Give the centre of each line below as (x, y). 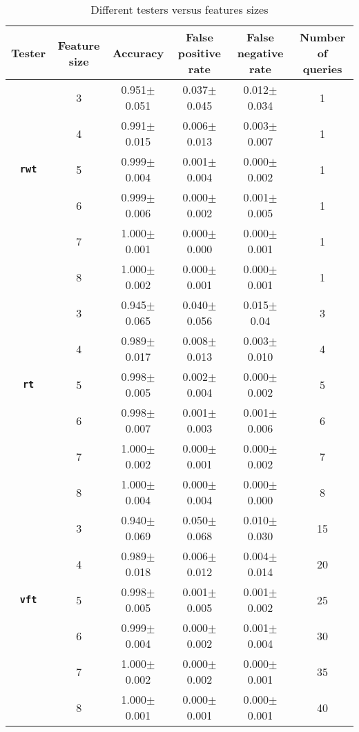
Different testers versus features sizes (179, 9)
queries (322, 69)
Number (322, 37)
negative (260, 53)
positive (200, 53)
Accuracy (138, 53)
